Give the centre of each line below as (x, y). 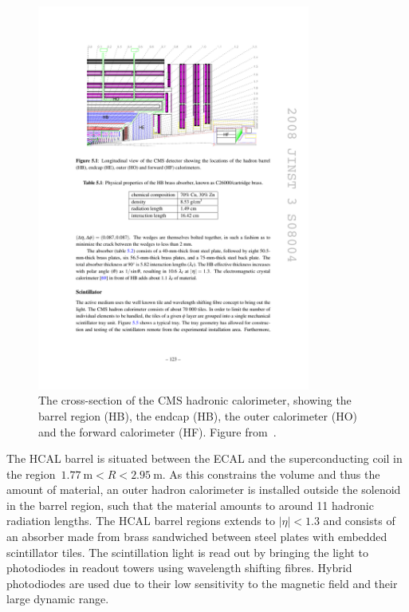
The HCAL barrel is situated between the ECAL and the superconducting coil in (204, 458)
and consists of (359, 521)
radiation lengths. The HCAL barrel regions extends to (141, 521)
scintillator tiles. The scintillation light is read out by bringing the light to (187, 552)
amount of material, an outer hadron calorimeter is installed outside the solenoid (204, 490)
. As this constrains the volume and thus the (271, 474)
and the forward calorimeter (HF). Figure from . (157, 431)
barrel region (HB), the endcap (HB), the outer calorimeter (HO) (198, 415)
